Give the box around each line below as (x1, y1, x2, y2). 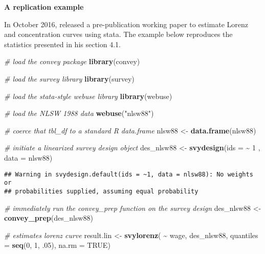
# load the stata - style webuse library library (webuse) (4, 90, 172, 101)
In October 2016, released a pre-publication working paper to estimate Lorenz (4, 18, 248, 29)
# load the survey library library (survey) (4, 73, 135, 84)
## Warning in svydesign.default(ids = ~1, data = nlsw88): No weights (4, 170, 253, 178)
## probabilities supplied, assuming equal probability (4, 187, 198, 195)
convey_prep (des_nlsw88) (4, 212, 93, 223)
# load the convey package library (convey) (4, 56, 140, 67)
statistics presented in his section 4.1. (4, 38, 121, 49)
